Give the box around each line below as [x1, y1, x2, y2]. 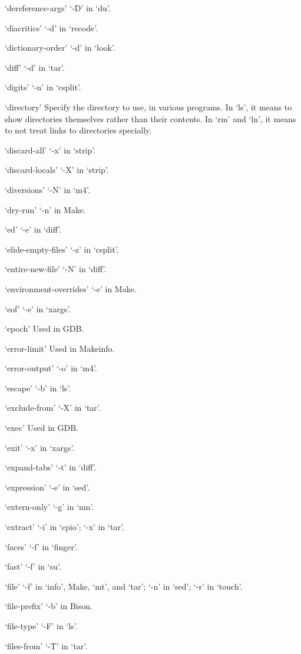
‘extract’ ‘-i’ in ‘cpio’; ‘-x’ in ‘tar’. [5, 521, 124, 533]
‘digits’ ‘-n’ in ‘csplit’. [5, 81, 81, 93]
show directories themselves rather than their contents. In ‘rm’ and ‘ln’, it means [5, 112, 296, 125]
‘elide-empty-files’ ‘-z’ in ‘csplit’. [5, 243, 119, 255]
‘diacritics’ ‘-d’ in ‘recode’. [5, 21, 98, 34]
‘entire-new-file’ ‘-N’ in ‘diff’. [5, 263, 107, 275]
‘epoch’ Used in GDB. [5, 322, 84, 335]
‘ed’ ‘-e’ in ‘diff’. [5, 223, 62, 236]
